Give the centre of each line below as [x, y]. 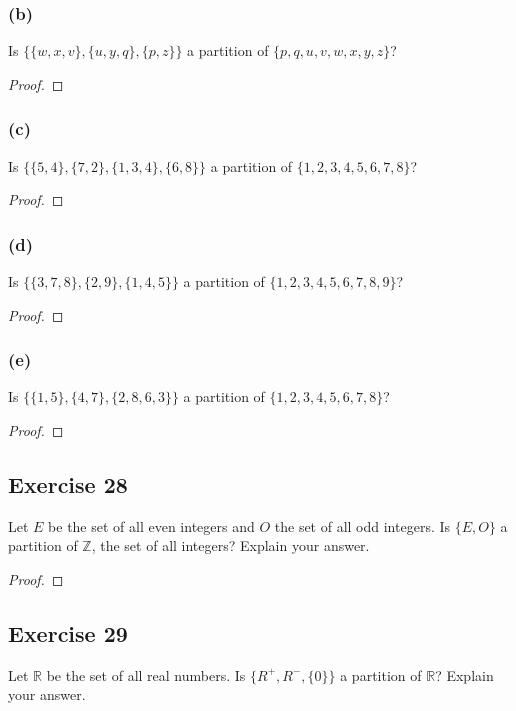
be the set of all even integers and [151, 525]
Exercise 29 [68, 633]
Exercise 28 [68, 484]
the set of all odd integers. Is [362, 525]
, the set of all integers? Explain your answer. [230, 545]
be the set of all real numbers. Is [146, 674]
